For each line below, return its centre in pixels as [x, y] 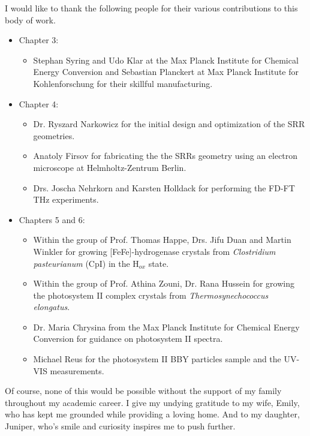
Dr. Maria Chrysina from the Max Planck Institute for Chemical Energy [166, 327]
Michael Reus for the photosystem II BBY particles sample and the [157, 359]
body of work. [30, 19]
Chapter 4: [39, 103]
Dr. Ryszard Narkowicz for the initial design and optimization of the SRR [169, 124]
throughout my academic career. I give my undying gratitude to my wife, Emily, [152, 402]
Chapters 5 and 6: [52, 219]
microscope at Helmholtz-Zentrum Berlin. [110, 167]
